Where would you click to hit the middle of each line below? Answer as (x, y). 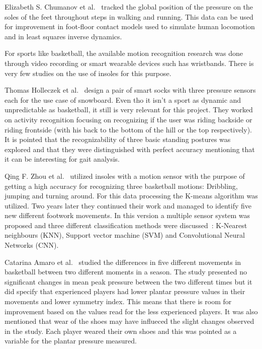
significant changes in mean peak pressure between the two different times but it (128, 281)
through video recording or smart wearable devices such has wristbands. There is (129, 63)
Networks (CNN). (32, 245)
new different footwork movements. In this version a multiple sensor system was (127, 215)
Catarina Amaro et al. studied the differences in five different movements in (123, 262)
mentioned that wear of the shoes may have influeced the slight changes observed (129, 321)
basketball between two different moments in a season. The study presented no (126, 272)
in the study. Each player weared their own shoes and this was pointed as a (121, 331)
